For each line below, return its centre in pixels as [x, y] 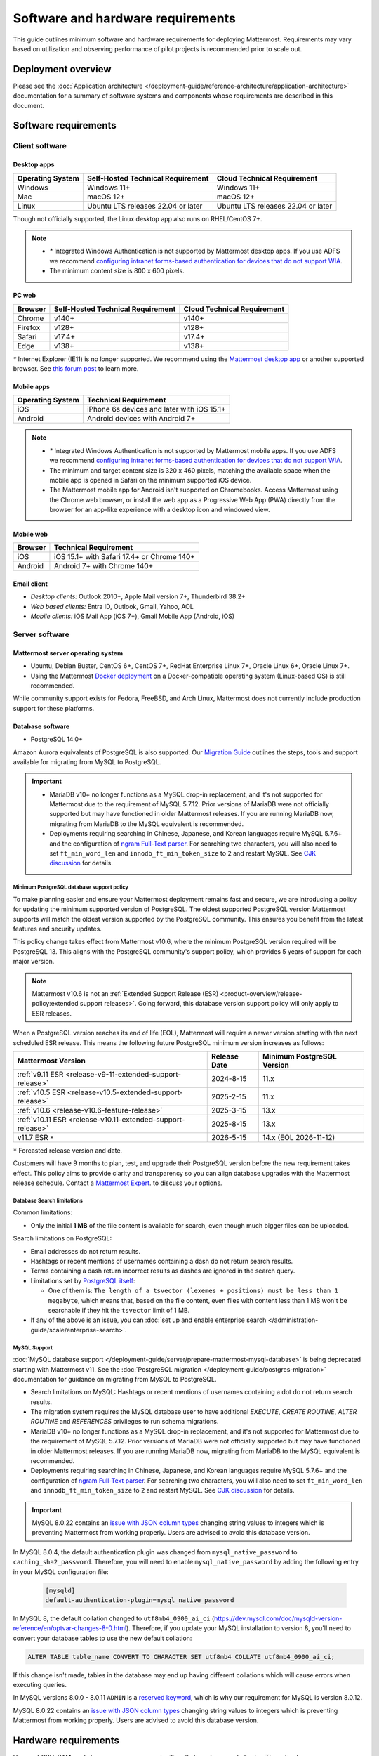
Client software [40, 146]
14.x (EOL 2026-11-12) [299, 1137]
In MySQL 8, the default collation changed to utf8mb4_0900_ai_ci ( [114, 1618]
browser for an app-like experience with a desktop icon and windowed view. [160, 510]
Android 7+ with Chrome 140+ [104, 566]
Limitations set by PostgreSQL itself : [83, 1280]
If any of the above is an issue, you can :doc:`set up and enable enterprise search [148, 1320]
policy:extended [55, 1004]
